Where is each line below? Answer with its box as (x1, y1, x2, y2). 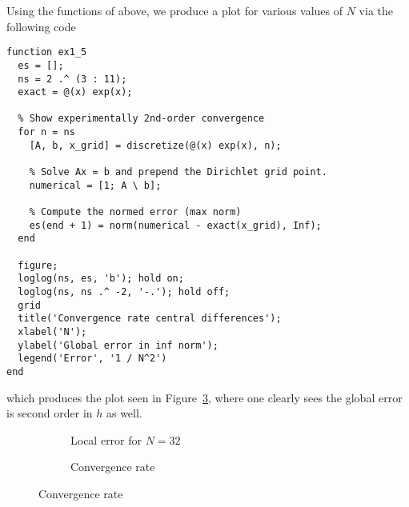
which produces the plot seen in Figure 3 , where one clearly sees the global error (6, 389, 403, 405)
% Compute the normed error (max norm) (29, 206, 242, 218)
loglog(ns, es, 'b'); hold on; (18, 273, 184, 285)
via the (359, 2, 394, 18)
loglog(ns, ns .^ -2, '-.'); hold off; (18, 286, 231, 297)
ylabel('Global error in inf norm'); (18, 339, 219, 351)
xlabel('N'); (18, 325, 87, 337)
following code (6, 18, 76, 34)
